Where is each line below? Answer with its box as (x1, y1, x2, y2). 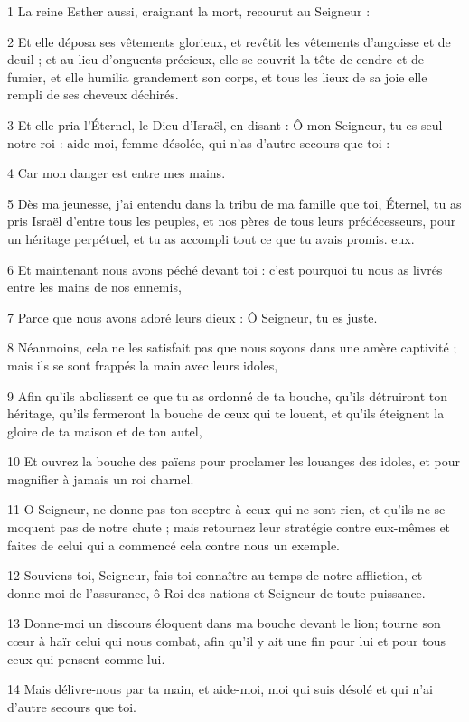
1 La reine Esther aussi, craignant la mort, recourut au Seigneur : (7, 2, 371, 20)
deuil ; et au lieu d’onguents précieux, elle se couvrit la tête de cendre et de (7, 50, 425, 69)
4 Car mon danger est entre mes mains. (7, 164, 226, 183)
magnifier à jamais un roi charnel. (7, 469, 194, 488)
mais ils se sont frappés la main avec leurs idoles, (7, 355, 278, 374)
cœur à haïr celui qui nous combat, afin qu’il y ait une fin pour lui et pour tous (7, 632, 446, 651)
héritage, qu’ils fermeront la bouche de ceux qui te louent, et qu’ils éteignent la (7, 404, 445, 423)
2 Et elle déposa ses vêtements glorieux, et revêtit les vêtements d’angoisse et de (7, 32, 451, 51)
